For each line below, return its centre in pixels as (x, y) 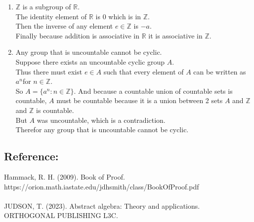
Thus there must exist (49, 71)
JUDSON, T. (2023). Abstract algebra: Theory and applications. (102, 205)
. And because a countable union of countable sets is (153, 91)
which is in (125, 16)
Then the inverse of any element (64, 26)
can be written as (220, 71)
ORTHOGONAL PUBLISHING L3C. (61, 215)
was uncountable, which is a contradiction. (101, 120)
